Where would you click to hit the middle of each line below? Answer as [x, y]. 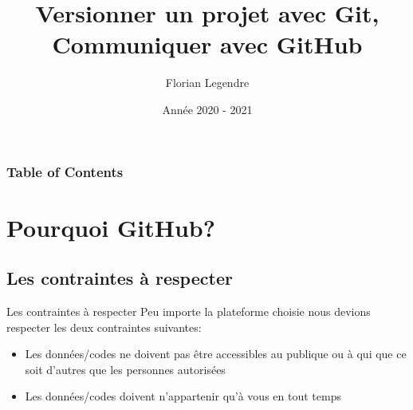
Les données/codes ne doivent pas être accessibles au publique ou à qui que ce [216, 354]
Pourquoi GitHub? [111, 227]
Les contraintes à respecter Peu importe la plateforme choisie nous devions [189, 311]
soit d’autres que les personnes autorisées [125, 369]
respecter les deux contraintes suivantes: [104, 327]
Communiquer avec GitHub [207, 44]
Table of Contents [65, 171]
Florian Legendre [207, 83]
